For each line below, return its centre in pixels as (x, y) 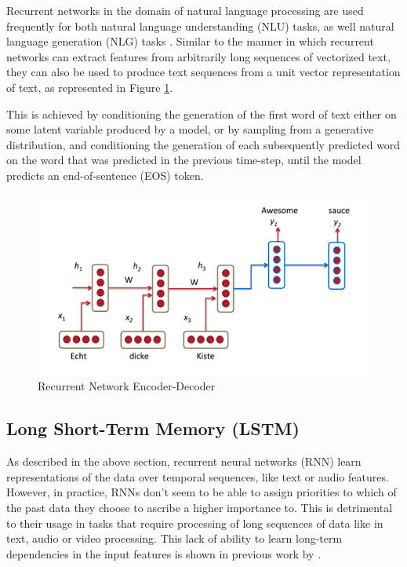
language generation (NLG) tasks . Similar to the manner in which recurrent (190, 41)
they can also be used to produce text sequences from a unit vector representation (203, 72)
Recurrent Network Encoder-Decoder (127, 386)
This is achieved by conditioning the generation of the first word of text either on (202, 113)
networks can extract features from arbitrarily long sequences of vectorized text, (198, 56)
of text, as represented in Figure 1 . (90, 87)
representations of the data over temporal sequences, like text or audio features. (198, 476)
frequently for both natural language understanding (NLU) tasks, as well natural (200, 26)
